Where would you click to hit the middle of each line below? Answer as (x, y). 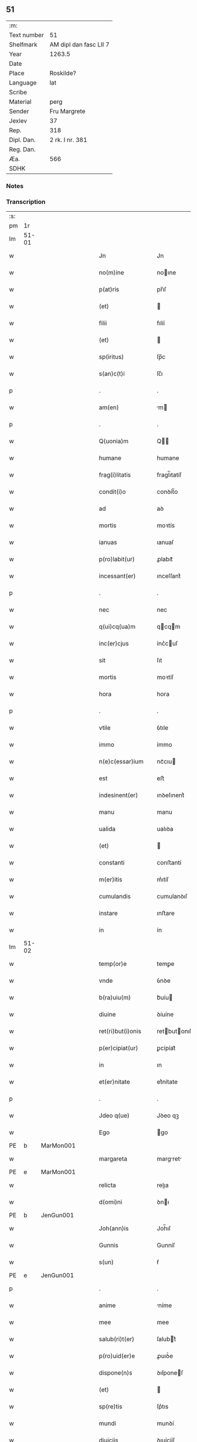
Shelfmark (23, 45)
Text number (26, 35)
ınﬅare (166, 913)
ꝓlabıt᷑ (165, 559)
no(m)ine (111, 273)
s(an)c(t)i (112, 374)
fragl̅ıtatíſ (169, 475)
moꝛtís (166, 525)
